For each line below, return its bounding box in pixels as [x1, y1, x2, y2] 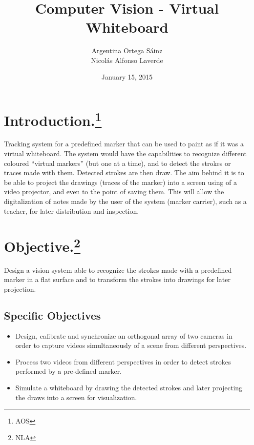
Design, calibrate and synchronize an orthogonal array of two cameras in [15, 330, 233, 341]
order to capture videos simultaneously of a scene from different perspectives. [15, 340, 247, 350]
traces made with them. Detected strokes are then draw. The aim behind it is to [4, 167, 244, 178]
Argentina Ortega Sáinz [91, 45, 163, 56]
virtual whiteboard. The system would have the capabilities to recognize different [4, 148, 247, 158]
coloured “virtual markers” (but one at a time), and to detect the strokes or [4, 158, 231, 168]
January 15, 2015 [101, 71, 153, 81]
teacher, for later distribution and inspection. [4, 205, 139, 216]
